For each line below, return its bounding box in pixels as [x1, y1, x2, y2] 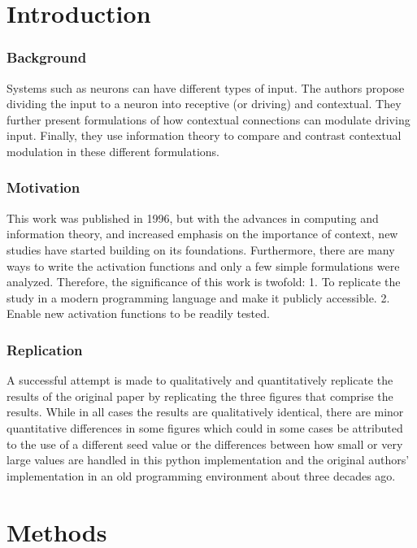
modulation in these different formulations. [7, 142, 219, 159]
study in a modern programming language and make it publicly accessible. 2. [7, 289, 390, 306]
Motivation [7, 177, 80, 198]
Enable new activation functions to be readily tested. [7, 305, 270, 322]
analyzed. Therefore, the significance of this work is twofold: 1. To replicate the [7, 273, 401, 290]
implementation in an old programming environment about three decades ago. [7, 467, 396, 484]
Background [7, 47, 87, 67]
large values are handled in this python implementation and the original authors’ [7, 451, 410, 468]
